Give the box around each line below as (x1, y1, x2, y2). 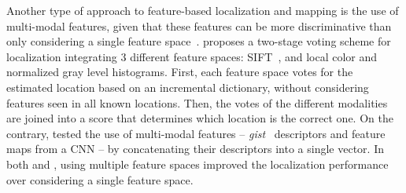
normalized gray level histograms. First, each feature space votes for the (6, 64, 353, 80)
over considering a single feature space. (6, 171, 194, 188)
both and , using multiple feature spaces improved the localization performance (6, 155, 389, 172)
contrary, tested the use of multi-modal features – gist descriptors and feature (6, 125, 386, 141)
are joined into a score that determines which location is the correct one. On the (6, 110, 393, 126)
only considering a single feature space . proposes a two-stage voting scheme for (6, 33, 391, 49)
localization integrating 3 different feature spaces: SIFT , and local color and (6, 48, 378, 64)
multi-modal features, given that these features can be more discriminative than (6, 17, 392, 34)
